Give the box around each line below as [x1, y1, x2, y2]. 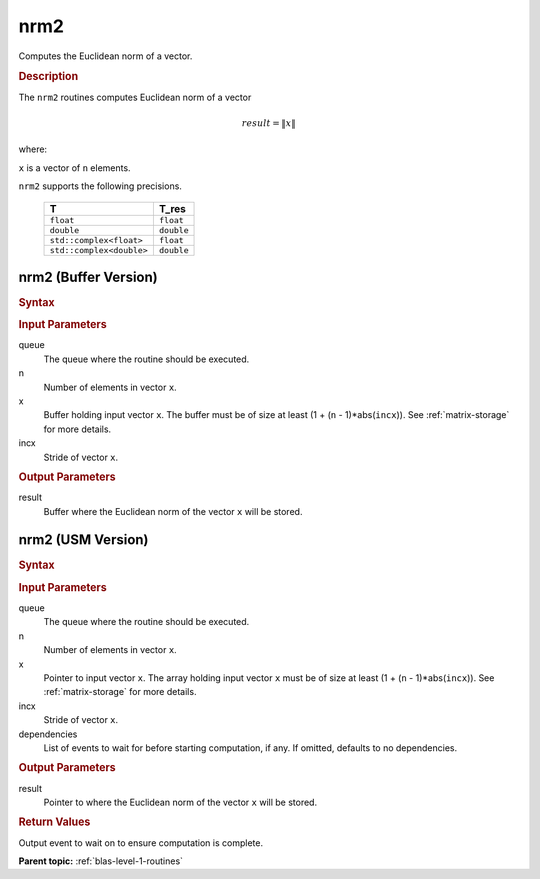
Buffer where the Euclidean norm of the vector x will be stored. [43, 505, 303, 517]
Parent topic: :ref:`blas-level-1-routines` [18, 855, 184, 867]
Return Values [18, 815, 91, 829]
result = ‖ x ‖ [241, 117, 297, 129]
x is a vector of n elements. [18, 161, 131, 174]
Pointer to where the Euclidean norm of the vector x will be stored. [43, 796, 318, 808]
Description [18, 70, 79, 84]
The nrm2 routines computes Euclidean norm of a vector [18, 91, 252, 103]
